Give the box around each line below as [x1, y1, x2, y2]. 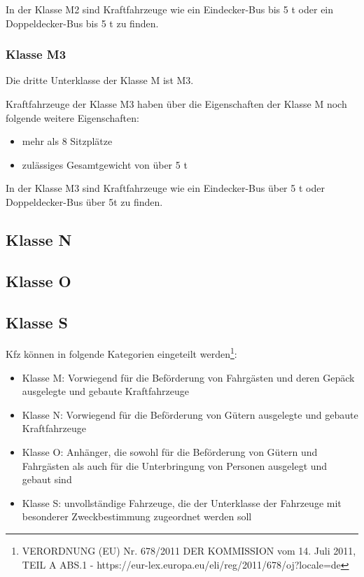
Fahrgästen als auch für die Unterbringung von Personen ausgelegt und [22, 458, 328, 473]
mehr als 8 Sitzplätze [22, 134, 113, 148]
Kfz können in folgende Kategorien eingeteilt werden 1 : [6, 345, 237, 361]
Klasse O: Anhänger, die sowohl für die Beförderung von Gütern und [22, 444, 318, 459]
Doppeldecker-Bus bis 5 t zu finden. [6, 15, 159, 30]
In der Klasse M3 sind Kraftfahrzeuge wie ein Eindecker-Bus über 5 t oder [6, 181, 325, 195]
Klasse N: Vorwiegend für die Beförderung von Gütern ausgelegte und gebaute [22, 407, 358, 422]
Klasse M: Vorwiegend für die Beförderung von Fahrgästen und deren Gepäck [22, 370, 355, 384]
